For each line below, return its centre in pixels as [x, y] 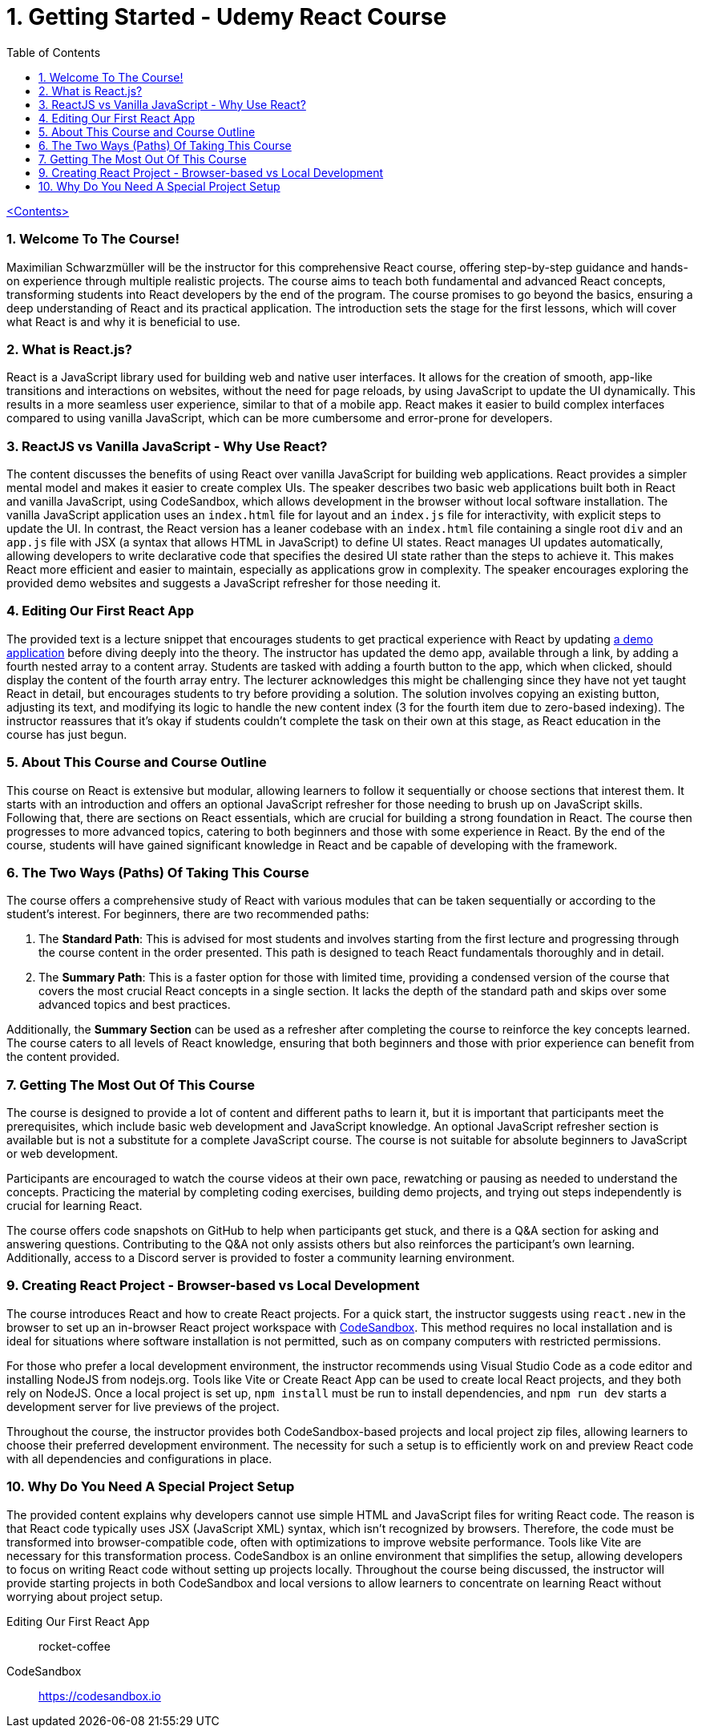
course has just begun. [67, 734]
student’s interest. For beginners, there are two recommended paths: [188, 914]
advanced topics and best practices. [135, 1005]
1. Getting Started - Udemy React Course [227, 17]
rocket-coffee [75, 1646]
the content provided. [63, 1057]
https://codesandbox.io [100, 1696]
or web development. [63, 1153]
